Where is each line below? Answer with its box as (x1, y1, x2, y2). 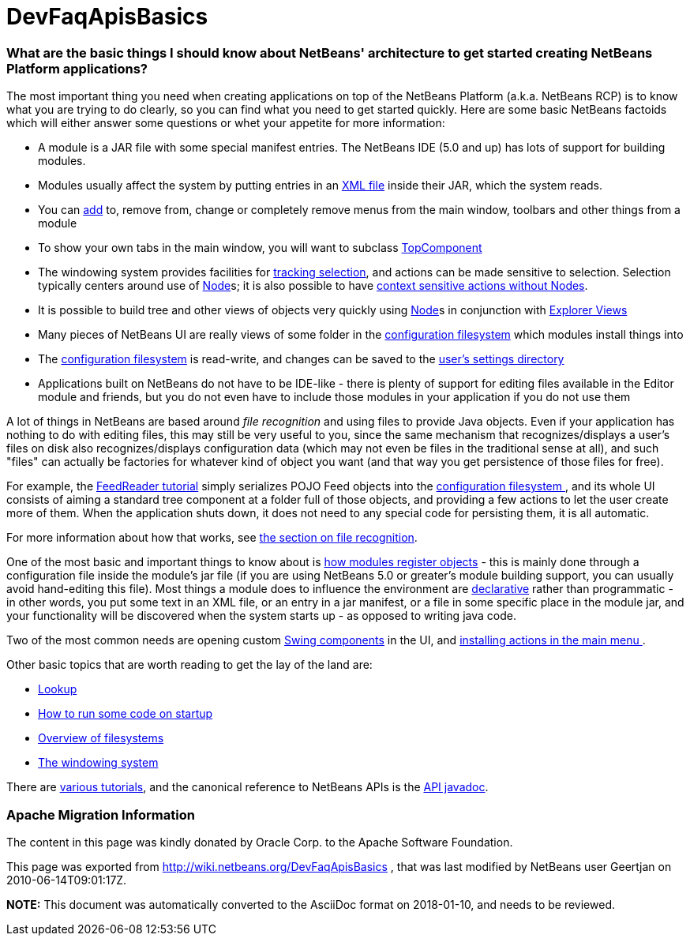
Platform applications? (6, 60, 148, 77)
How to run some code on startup (38, 707, 213, 721)
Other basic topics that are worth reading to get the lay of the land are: (6, 658, 373, 672)
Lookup (38, 682, 77, 696)
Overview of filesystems (38, 731, 164, 745)
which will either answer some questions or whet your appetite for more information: (6, 116, 445, 130)
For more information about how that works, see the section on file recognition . (6, 531, 418, 545)
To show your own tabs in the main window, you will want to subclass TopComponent (38, 241, 482, 255)
